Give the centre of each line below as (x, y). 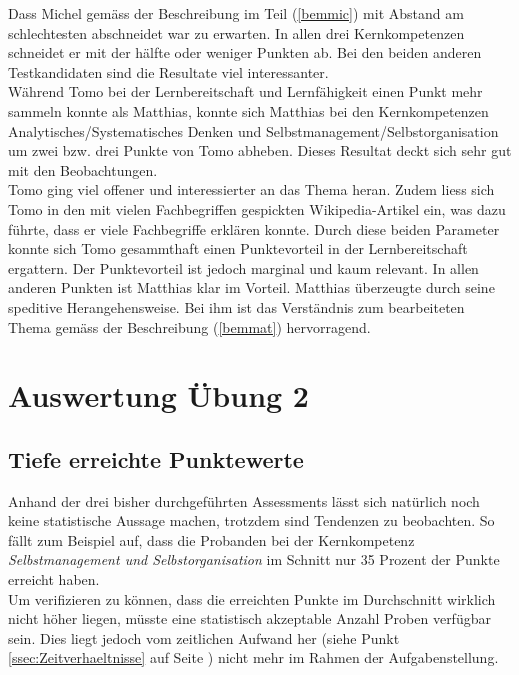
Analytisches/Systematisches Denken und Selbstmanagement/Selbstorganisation (253, 130)
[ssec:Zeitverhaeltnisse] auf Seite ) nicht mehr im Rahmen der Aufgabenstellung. (253, 657)
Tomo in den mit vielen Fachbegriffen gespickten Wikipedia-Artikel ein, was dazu (257, 208)
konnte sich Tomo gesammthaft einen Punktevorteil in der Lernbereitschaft (238, 248)
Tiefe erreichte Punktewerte (156, 458)
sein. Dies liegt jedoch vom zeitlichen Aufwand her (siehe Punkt (204, 637)
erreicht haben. (54, 579)
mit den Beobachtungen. (83, 169)
